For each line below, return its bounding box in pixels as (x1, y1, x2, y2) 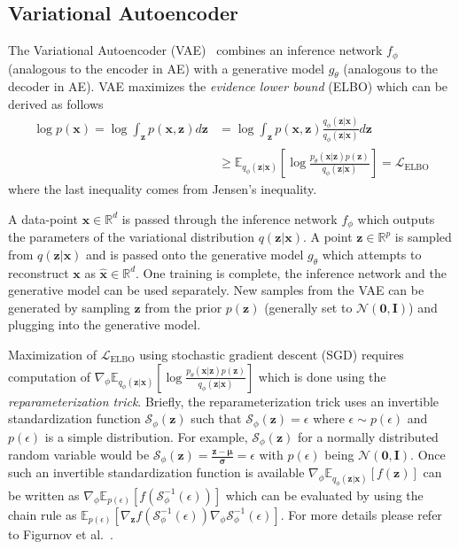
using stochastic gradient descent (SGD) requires (139, 344, 404, 363)
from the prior (144, 298, 222, 316)
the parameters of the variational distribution (8, 228, 255, 246)
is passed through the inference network (121, 209, 338, 228)
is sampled (394, 228, 452, 246)
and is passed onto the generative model (86, 244, 304, 263)
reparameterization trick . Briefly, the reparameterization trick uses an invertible (8, 391, 440, 410)
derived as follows (8, 95, 104, 113)
